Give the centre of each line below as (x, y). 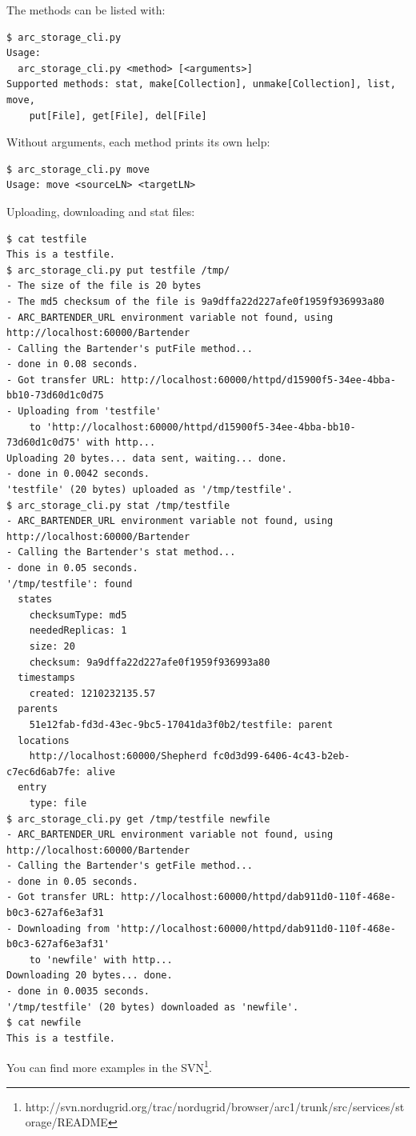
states (35, 600)
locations (44, 740)
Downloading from (64, 928)
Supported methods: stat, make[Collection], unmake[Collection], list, (201, 84)
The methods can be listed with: (86, 10)
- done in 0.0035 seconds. (78, 992)
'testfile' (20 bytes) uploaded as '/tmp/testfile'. (150, 490)
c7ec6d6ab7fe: (44, 772)
